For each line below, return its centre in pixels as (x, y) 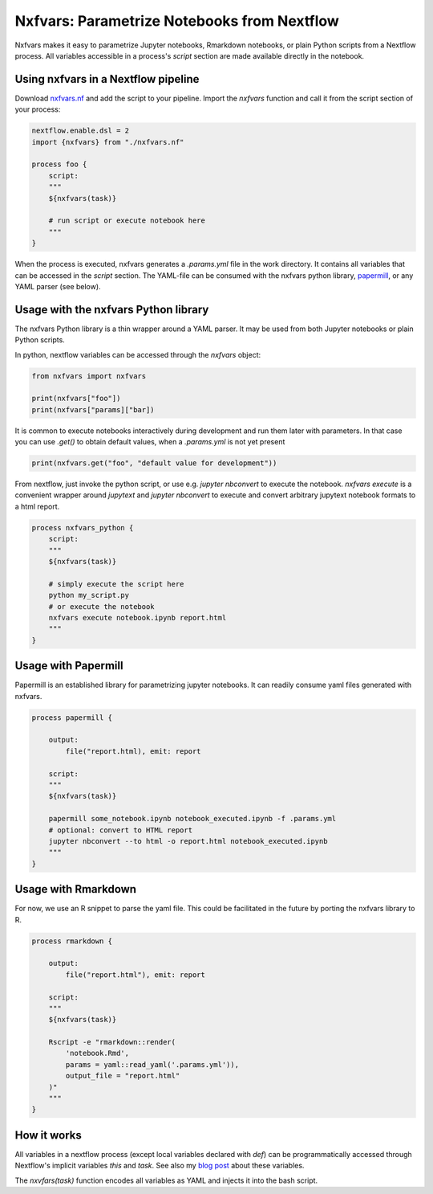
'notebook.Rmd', (97, 1053)
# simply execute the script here (116, 584)
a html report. (37, 506)
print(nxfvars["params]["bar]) (93, 409)
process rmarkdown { (72, 941)
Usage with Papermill (69, 666)
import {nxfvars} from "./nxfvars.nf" (108, 142)
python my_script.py (89, 595)
